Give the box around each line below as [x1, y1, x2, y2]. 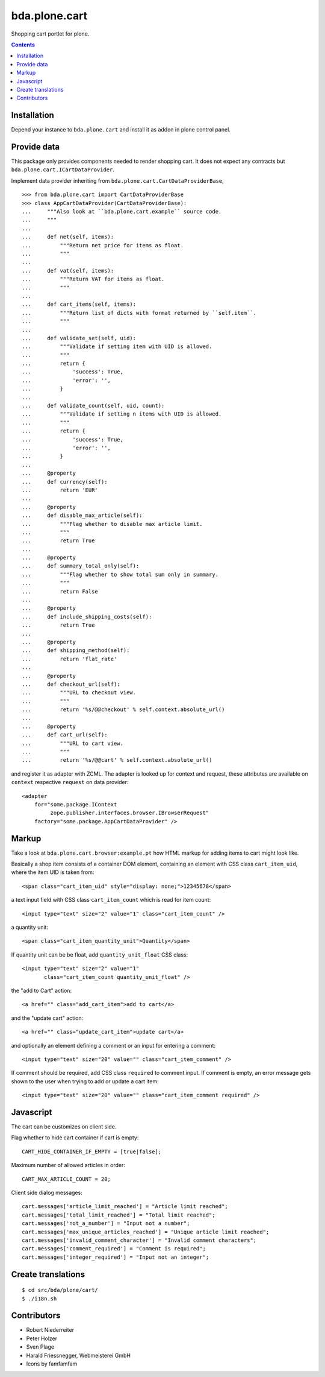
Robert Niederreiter [26, 1326, 75, 1334]
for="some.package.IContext [34, 801, 117, 808]
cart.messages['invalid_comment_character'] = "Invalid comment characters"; [22, 1236, 257, 1244]
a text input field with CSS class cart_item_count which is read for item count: [11, 896, 211, 904]
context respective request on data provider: [11, 779, 129, 786]
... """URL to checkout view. [22, 689, 137, 696]
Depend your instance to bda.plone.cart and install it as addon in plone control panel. [11, 126, 231, 133]
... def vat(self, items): [22, 267, 114, 274]
